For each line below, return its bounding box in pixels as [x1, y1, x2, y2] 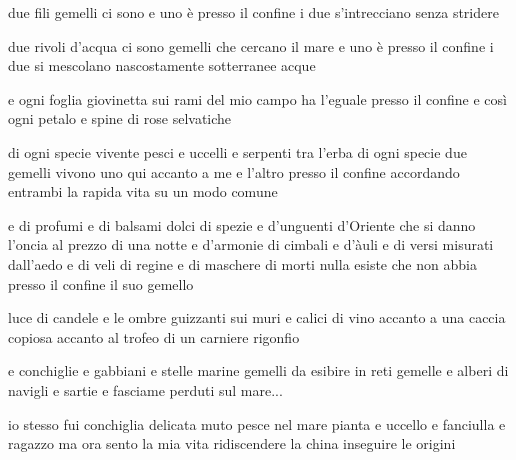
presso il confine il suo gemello [8, 273, 194, 294]
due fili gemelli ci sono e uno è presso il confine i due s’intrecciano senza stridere [8, 2, 499, 22]
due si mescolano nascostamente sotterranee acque [8, 55, 316, 76]
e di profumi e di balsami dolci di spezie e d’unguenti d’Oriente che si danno [8, 214, 476, 235]
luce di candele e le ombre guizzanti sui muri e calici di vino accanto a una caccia [8, 307, 506, 328]
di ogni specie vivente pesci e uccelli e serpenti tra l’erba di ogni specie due [8, 141, 467, 162]
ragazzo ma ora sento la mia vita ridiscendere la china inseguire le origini [8, 433, 456, 454]
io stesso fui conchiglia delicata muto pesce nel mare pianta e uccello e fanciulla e [8, 413, 506, 434]
